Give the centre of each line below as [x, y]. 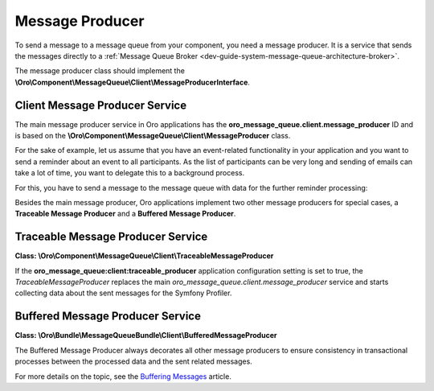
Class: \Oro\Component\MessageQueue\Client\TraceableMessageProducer [144, 256]
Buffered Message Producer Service [108, 317]
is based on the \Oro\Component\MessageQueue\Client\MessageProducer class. [153, 136]
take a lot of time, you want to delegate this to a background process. [130, 173]
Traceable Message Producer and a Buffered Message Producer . [125, 214]
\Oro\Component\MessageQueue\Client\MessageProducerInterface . [133, 82]
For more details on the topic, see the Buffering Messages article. [123, 376]
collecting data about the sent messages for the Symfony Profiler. [123, 293]
